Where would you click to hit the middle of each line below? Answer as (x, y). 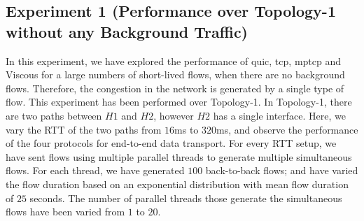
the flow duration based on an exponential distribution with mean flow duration (177, 184)
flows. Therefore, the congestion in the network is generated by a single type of (175, 88)
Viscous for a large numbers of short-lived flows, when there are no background (175, 74)
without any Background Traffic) (127, 31)
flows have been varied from (65, 212)
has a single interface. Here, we (279, 115)
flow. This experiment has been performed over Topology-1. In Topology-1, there (179, 102)
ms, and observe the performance (287, 129)
